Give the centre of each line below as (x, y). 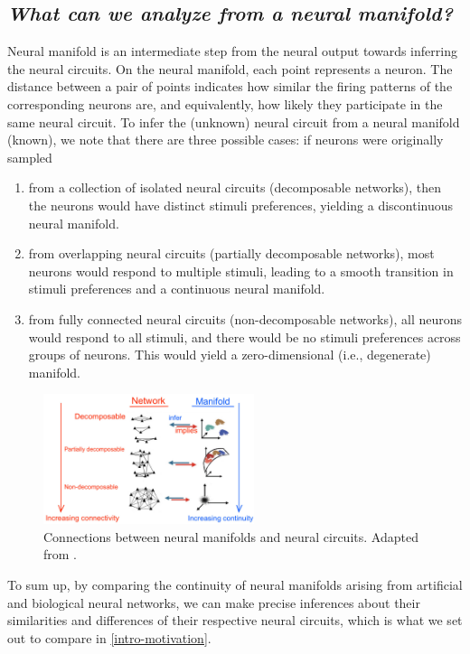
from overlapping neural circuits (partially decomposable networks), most (231, 253)
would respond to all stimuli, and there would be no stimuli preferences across (244, 336)
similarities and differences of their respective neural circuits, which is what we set (235, 620)
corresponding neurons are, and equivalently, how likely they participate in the (225, 103)
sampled (30, 157)
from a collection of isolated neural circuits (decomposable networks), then (235, 187)
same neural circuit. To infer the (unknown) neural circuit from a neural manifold (234, 121)
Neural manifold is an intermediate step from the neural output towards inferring (232, 51)
